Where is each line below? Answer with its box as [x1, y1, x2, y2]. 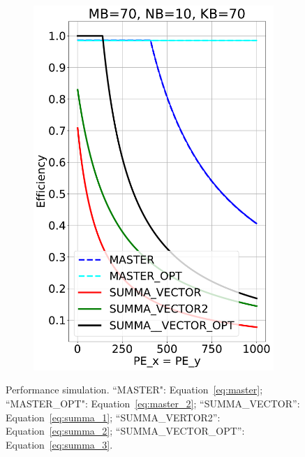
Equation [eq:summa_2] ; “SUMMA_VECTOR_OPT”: [6, 423, 245, 438]
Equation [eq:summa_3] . [6, 437, 113, 451]
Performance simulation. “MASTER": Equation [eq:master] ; [6, 382, 263, 397]
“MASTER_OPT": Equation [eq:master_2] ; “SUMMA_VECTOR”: [6, 396, 300, 411]
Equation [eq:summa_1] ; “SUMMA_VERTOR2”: [6, 409, 221, 424]
